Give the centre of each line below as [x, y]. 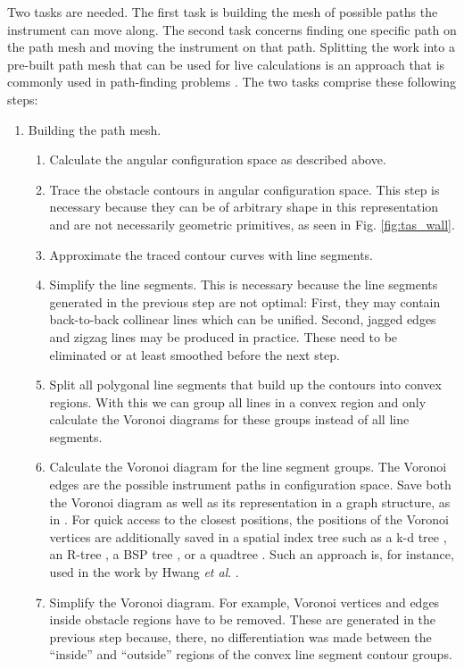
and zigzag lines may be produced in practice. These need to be [224, 336]
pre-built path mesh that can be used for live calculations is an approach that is [226, 64]
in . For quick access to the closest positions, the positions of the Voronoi [249, 519]
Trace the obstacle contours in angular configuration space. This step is [244, 189]
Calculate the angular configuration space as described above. [218, 159]
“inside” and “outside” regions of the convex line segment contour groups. [251, 654]
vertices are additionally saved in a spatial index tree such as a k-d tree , [248, 536]
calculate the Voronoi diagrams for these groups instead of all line [229, 419]
